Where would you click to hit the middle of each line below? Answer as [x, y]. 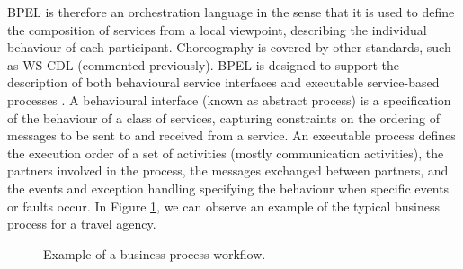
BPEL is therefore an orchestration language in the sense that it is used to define [231, 12]
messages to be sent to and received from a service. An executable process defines [231, 135]
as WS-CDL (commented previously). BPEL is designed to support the [204, 64]
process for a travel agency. [82, 224]
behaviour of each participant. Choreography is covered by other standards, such [229, 47]
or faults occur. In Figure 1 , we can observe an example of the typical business [223, 206]
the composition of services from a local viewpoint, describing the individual [217, 29]
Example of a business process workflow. [155, 253]
